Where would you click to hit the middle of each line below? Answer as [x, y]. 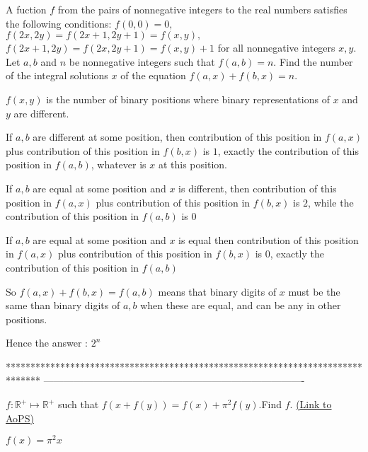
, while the [331, 202]
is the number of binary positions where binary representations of [188, 99]
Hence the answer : [47, 343]
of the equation [153, 75]
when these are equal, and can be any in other [241, 305]
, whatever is [119, 164]
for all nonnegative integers [276, 48]
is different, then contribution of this [258, 188]
